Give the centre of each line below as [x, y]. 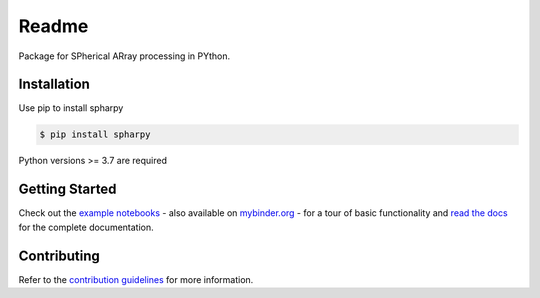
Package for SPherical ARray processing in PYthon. [124, 56]
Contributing [59, 255]
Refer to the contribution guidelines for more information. [136, 279]
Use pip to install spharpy [71, 108]
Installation [54, 84]
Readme [53, 26]
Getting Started [67, 189]
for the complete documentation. [86, 227]
